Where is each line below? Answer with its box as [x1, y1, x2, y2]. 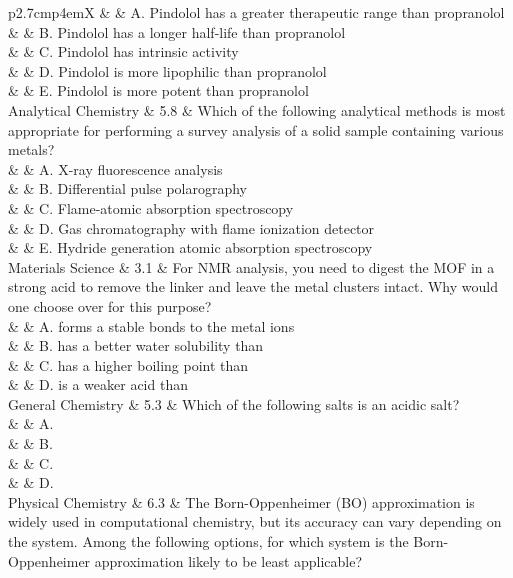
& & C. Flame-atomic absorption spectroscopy [8, 197, 294, 218]
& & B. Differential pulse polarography [8, 178, 247, 199]
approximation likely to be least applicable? [94, 550, 363, 571]
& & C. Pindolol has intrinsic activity [8, 41, 239, 62]
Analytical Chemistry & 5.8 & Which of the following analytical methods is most [8, 99, 506, 120]
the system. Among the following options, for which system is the [8, 531, 409, 552]
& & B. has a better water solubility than [8, 335, 264, 356]
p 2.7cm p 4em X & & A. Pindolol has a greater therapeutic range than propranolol [8, 2, 505, 22]
